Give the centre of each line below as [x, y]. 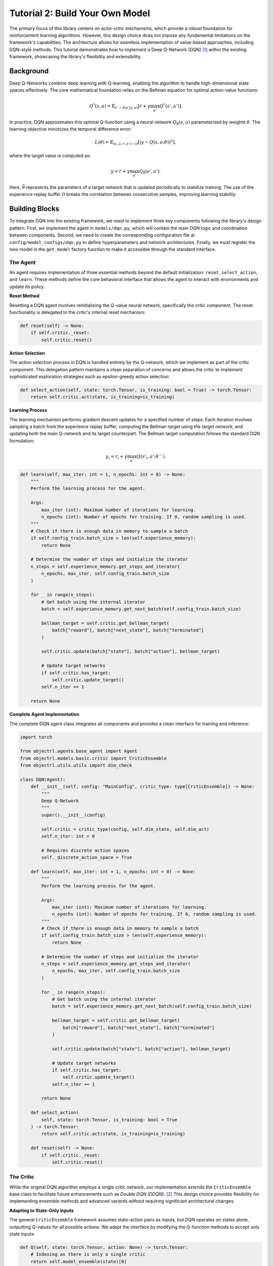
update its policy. [27, 287]
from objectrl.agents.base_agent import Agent [79, 751]
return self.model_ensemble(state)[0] [79, 1261]
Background [29, 71]
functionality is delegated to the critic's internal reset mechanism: [78, 312]
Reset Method [25, 296]
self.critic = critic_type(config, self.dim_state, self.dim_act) [125, 829]
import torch [36, 737]
